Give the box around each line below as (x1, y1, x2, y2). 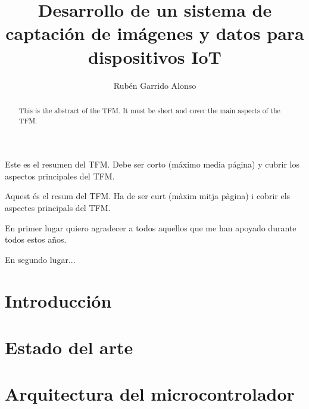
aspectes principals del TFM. (5, 201, 111, 213)
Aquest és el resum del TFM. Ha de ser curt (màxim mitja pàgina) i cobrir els (5, 190, 291, 202)
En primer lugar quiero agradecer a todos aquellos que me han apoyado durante (5, 221, 296, 234)
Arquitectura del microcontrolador (5, 382, 295, 406)
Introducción (5, 288, 112, 312)
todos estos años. (5, 233, 67, 246)
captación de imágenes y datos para (5, 21, 304, 45)
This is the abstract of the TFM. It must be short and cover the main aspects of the (18, 105, 280, 115)
